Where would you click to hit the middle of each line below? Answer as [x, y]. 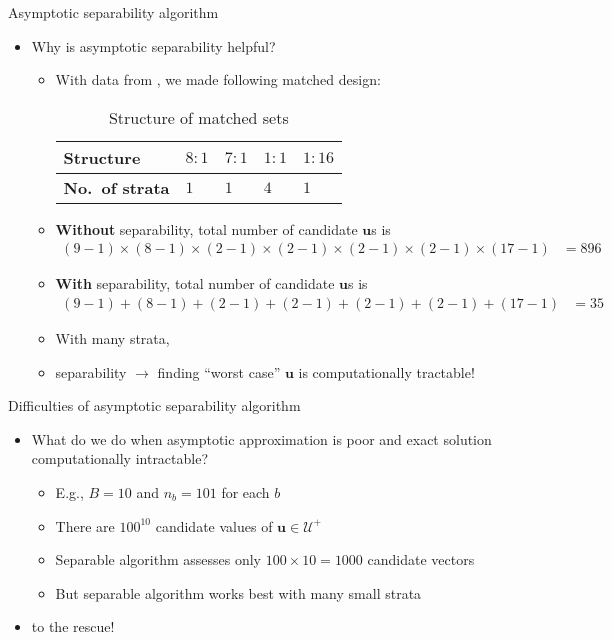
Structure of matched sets [198, 117]
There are [85, 525]
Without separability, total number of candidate [206, 228]
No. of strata [116, 187]
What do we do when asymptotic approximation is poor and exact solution [261, 438]
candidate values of [214, 525]
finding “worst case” [219, 371]
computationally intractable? [120, 458]
